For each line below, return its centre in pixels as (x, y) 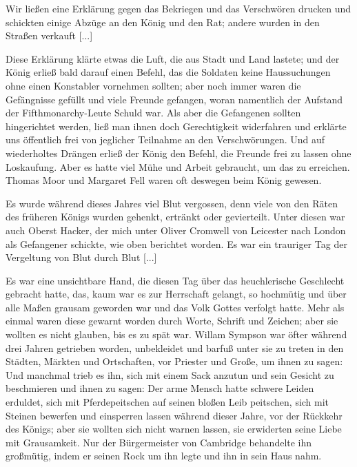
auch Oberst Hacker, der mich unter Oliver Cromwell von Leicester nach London (176, 230)
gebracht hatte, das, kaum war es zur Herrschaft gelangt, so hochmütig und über (176, 294)
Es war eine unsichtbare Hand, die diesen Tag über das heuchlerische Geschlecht (175, 280)
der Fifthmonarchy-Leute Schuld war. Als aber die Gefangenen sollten (153, 113)
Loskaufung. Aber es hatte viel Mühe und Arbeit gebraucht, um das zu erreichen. (178, 166)
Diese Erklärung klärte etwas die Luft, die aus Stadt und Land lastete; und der (173, 58)
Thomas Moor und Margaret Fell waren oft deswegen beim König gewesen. (164, 180)
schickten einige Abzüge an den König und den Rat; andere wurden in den (163, 22)
